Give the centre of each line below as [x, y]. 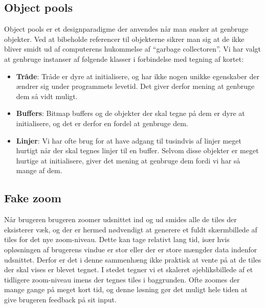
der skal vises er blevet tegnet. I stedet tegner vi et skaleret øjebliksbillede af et [129, 269]
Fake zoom [33, 198]
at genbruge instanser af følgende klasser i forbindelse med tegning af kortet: [124, 58]
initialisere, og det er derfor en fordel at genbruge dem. [102, 123]
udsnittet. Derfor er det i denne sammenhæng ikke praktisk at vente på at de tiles [133, 259]
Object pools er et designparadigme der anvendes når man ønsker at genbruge [126, 29]
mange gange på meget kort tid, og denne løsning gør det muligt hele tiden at [126, 289]
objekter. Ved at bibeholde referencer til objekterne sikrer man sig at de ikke [124, 39]
